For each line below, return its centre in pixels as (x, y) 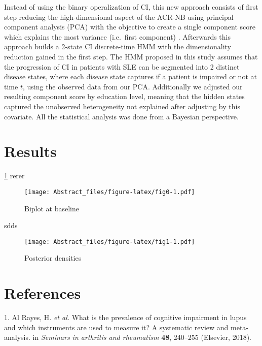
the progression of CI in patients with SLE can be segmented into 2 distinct (122, 66)
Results (30, 151)
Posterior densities (53, 258)
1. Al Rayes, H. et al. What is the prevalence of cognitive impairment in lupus (125, 317)
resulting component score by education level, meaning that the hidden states (124, 96)
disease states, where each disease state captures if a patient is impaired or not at (130, 76)
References (43, 293)
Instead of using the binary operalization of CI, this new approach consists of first (131, 7)
